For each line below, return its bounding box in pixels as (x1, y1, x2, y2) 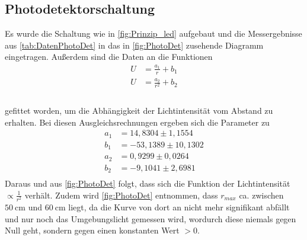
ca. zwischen (239, 188, 284, 201)
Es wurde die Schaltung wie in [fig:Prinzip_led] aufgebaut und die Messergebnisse (5, 27, 302, 40)
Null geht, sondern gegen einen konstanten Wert (5, 224, 180, 236)
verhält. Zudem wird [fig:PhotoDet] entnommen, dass (24, 188, 218, 201)
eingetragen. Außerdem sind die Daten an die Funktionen (5, 50, 213, 63)
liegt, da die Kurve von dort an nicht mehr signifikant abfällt (68, 200, 290, 213)
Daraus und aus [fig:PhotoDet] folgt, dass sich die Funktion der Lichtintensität (5, 177, 290, 190)
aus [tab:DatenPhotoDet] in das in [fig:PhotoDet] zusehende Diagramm (5, 39, 264, 51)
